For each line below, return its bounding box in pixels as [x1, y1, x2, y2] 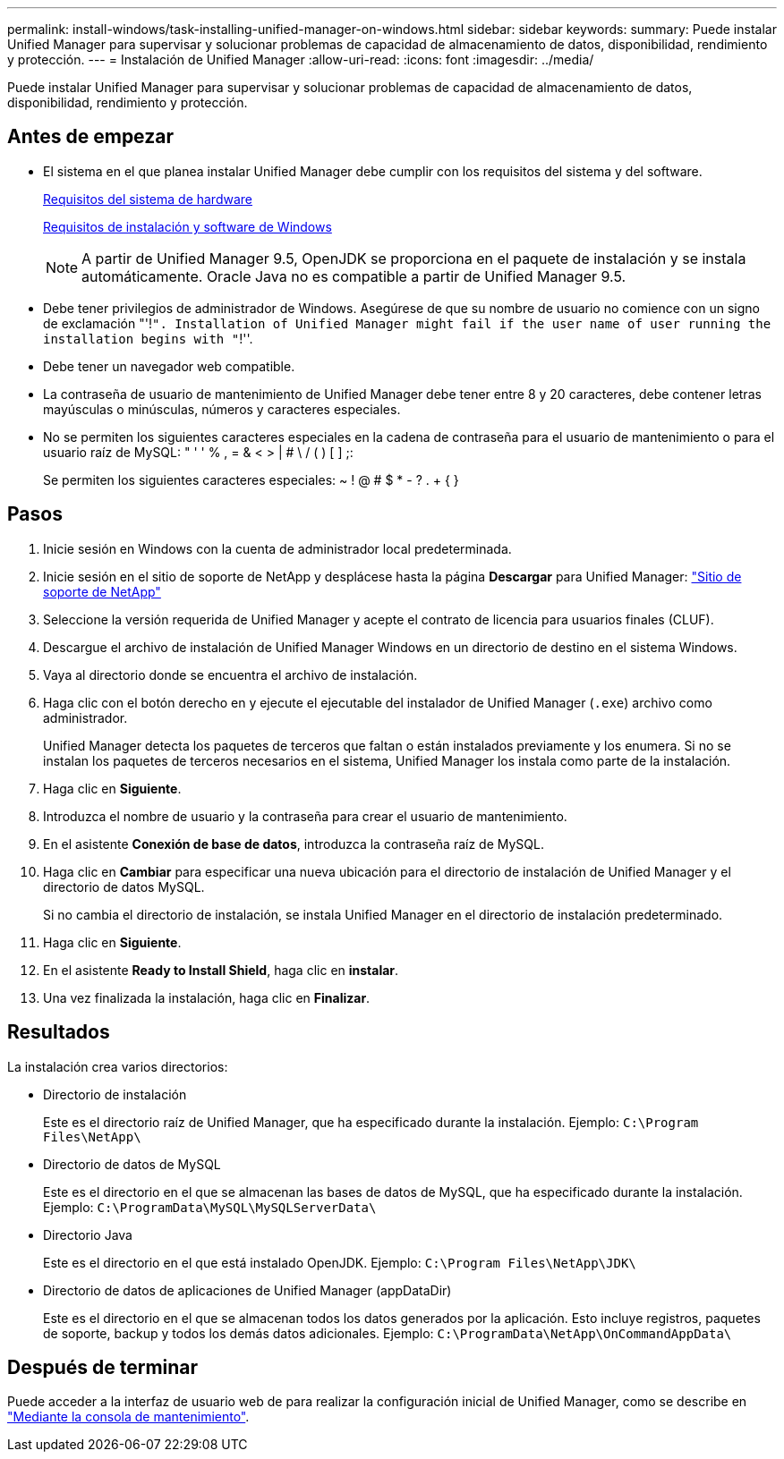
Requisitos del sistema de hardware [43, 191, 252, 207]
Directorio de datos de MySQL [43, 1156, 221, 1172]
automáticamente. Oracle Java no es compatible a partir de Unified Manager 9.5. [81, 267, 626, 285]
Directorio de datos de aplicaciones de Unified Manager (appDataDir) [43, 1282, 452, 1298]
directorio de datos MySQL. [43, 878, 205, 895]
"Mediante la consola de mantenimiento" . [7, 1409, 250, 1425]
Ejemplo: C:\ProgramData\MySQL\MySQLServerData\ [43, 1199, 377, 1215]
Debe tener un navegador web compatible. [43, 358, 295, 374]
